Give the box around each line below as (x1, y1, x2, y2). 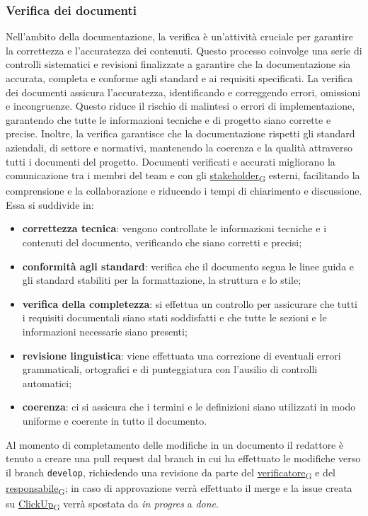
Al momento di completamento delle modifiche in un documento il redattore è (6, 437, 344, 452)
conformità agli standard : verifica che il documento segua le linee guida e (22, 258, 355, 273)
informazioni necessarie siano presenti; (22, 324, 188, 339)
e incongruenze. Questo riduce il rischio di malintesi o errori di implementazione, (6, 98, 355, 113)
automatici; (22, 375, 72, 390)
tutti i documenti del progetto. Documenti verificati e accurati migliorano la (6, 154, 335, 168)
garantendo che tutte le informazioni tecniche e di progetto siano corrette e (6, 112, 331, 127)
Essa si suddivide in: (6, 197, 94, 212)
